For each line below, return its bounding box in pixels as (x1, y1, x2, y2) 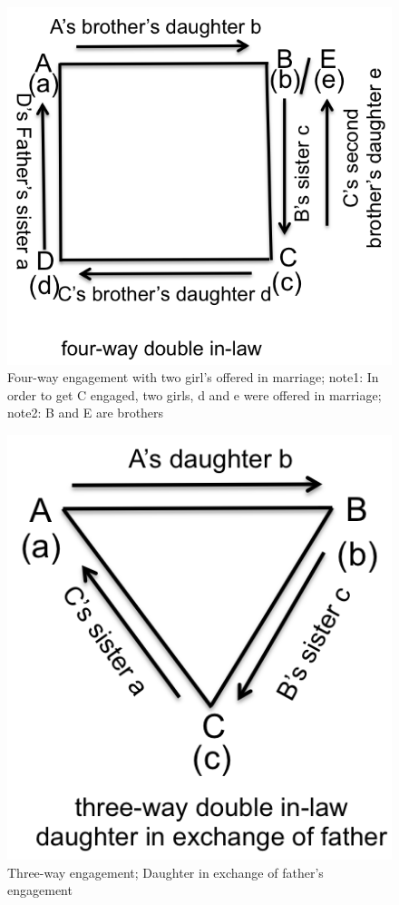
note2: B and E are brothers (7, 403, 164, 422)
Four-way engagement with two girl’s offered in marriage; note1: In (7, 368, 379, 387)
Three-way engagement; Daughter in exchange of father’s (7, 862, 324, 881)
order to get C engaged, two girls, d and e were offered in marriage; (7, 385, 382, 404)
